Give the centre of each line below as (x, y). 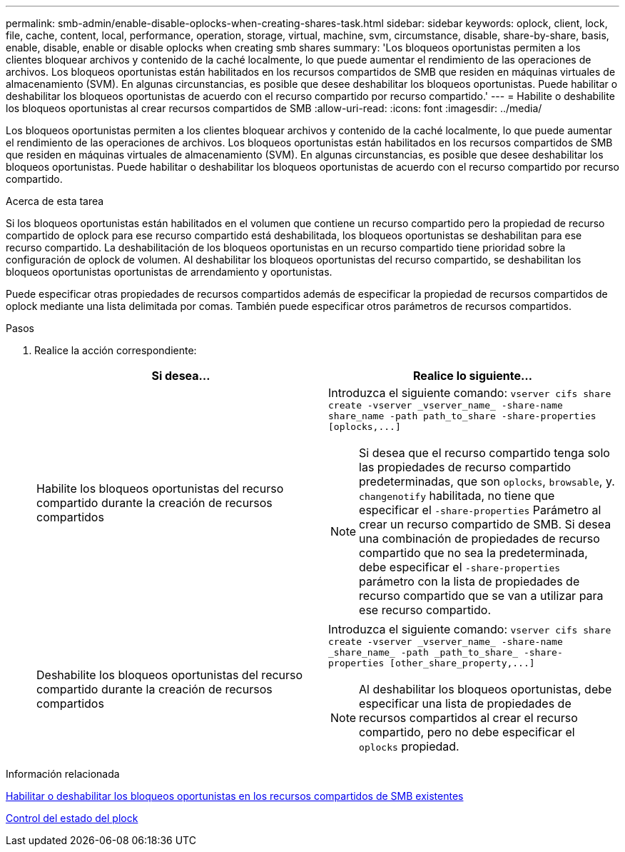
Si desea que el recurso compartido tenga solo (484, 453)
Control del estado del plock (72, 818)
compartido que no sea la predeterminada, (473, 553)
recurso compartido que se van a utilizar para (481, 596)
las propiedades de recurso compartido (465, 467)
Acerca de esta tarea (55, 201)
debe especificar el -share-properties (460, 567)
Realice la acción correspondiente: (116, 350)
